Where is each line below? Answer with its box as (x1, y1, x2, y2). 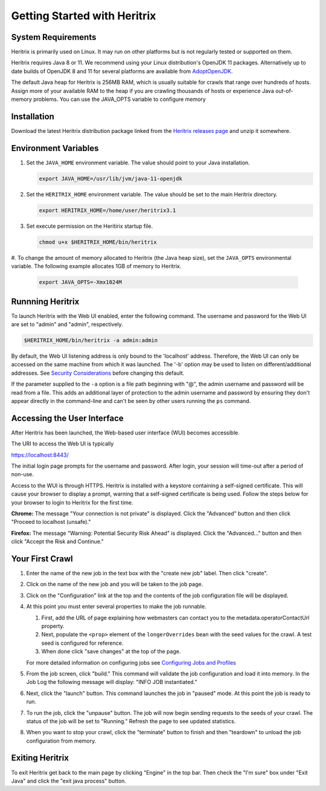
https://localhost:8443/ (11, 451, 69, 459)
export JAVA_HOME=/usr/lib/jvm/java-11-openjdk (39, 175, 182, 182)
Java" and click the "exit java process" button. (11, 777, 127, 784)
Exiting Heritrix (11, 753, 69, 763)
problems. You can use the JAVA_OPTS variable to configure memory (33, 95, 206, 103)
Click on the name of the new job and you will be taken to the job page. (26, 581, 203, 588)
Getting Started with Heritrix (11, 9, 156, 22)
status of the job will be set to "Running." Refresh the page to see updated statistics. (26, 717, 236, 725)
